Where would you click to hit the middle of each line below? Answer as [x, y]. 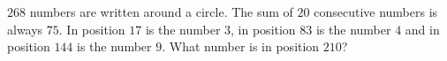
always [25, 29]
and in [422, 29]
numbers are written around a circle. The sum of [161, 11]
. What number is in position [241, 46]
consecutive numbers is [376, 11]
